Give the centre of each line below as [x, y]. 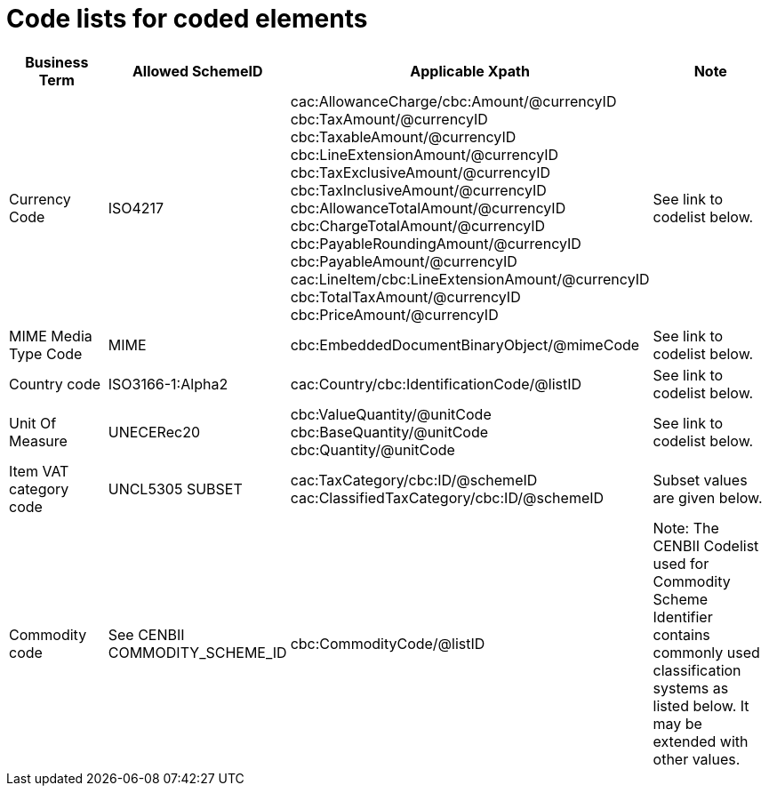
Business [57, 62]
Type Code [46, 353]
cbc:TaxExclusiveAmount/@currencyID [421, 172]
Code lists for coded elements [187, 19]
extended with [701, 741]
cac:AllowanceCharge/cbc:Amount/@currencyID [453, 101]
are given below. [708, 497]
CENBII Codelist [706, 545]
